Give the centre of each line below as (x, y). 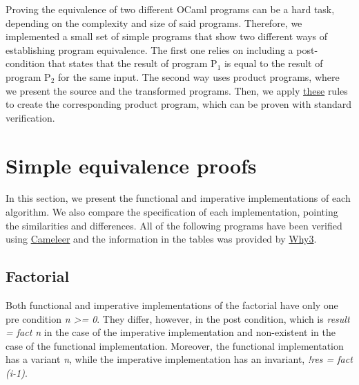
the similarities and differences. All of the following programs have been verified (174, 225)
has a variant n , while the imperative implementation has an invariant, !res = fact (179, 359)
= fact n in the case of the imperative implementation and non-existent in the (171, 332)
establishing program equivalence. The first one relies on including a (149, 49)
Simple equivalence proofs (131, 165)
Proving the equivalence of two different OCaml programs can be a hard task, (170, 9)
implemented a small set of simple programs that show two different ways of (167, 36)
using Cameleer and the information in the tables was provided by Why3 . (161, 239)
